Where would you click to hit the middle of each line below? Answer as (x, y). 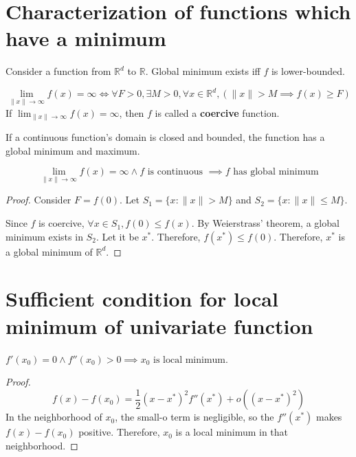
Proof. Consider (38, 200)
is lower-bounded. (308, 71)
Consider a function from (58, 71)
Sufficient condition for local (142, 299)
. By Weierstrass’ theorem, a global (265, 223)
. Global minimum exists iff (203, 71)
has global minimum (276, 172)
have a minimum (86, 38)
